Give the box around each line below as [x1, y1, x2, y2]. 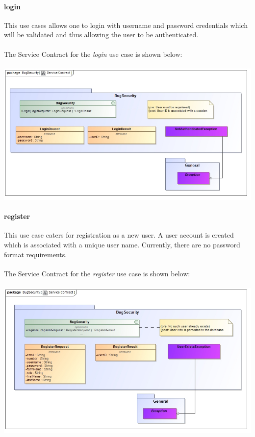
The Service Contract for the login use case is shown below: [4, 49, 182, 59]
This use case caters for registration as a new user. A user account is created [4, 230, 234, 240]
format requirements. [4, 249, 67, 259]
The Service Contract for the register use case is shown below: [4, 268, 190, 278]
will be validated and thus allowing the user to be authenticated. [4, 29, 199, 40]
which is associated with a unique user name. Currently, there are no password [4, 240, 240, 249]
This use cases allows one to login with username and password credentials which [4, 20, 248, 30]
